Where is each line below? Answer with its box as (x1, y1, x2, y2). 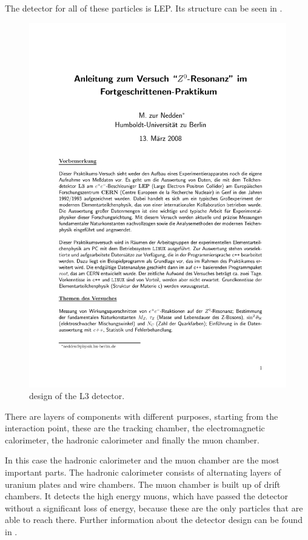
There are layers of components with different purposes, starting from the (5, 409, 278, 422)
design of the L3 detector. (29, 389, 125, 402)
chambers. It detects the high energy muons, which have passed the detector (5, 490, 289, 502)
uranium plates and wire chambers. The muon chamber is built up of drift (5, 477, 281, 490)
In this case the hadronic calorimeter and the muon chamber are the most (5, 454, 280, 467)
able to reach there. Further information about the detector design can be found (5, 513, 303, 526)
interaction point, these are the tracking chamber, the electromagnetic (5, 422, 265, 434)
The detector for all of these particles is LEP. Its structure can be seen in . (5, 2, 283, 14)
